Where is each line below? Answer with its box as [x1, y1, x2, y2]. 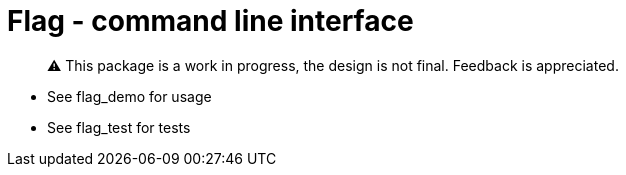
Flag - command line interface [7, 4, 414, 38]
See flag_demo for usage [47, 87, 212, 105]
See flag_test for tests [47, 118, 191, 136]
